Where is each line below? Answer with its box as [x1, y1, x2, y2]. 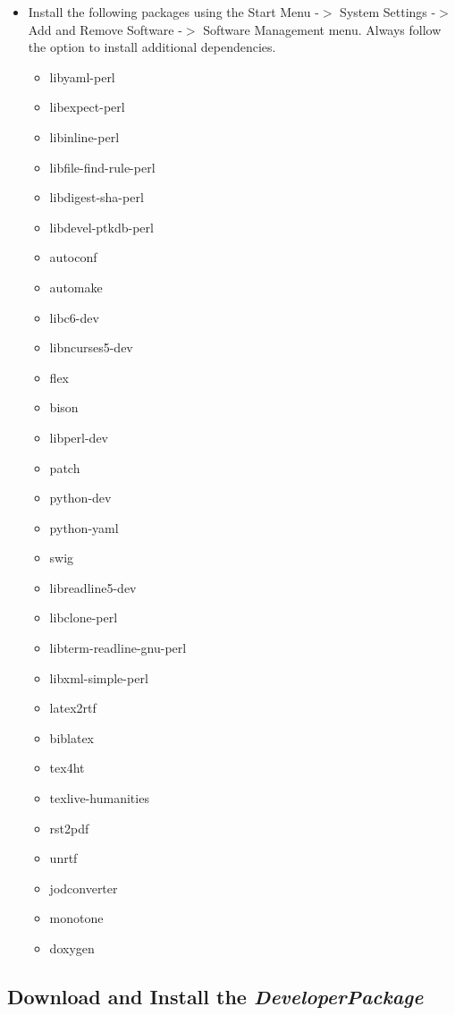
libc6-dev [49, 308, 99, 326]
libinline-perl [49, 127, 120, 146]
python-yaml [49, 518, 119, 537]
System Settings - [340, 3, 436, 21]
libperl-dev [49, 427, 108, 446]
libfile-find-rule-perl [49, 157, 156, 176]
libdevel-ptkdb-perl [49, 217, 154, 236]
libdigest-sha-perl [49, 188, 144, 207]
